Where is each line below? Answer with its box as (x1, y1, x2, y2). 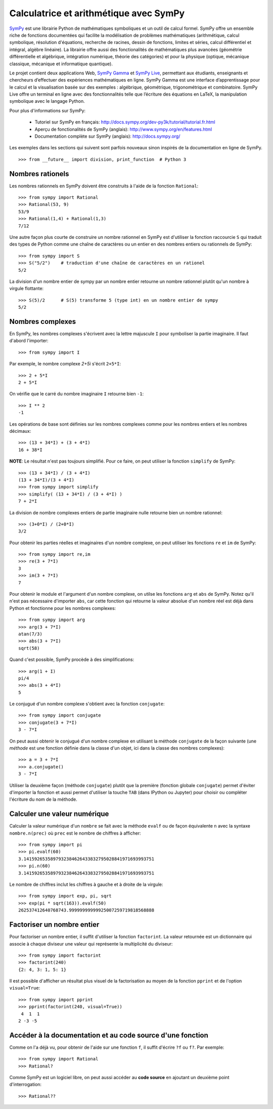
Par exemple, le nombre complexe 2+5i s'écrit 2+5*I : (9, 361, 121, 367)
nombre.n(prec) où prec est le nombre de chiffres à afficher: (9, 830, 141, 836)
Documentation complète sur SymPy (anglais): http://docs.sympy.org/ (34, 133, 180, 139)
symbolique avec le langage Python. (9, 98, 85, 104)
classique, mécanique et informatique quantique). (9, 61, 113, 67)
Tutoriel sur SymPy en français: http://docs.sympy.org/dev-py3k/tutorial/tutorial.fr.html (34, 119, 216, 125)
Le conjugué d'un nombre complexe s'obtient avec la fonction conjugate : (9, 701, 165, 707)
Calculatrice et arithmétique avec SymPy (9, 8, 185, 19)
